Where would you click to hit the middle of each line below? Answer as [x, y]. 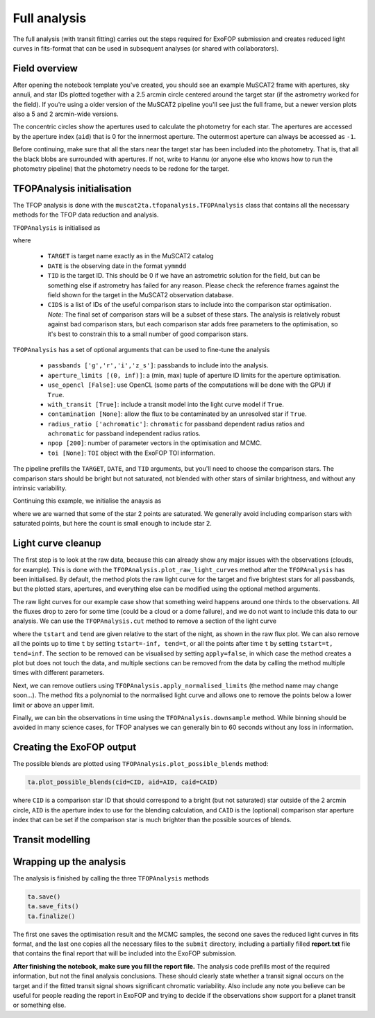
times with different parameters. [59, 673]
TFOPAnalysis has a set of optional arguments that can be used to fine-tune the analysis [141, 349]
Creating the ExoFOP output [75, 748]
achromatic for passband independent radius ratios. [124, 433]
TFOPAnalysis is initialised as [57, 227]
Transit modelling [51, 839]
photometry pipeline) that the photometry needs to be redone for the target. [121, 168]
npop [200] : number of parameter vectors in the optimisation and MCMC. [155, 443]
